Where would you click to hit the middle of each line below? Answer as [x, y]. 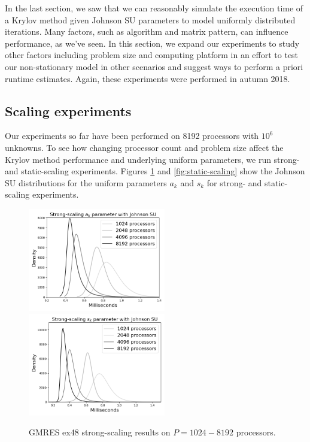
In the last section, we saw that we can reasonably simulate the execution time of [154, 8]
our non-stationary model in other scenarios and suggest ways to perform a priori [154, 66]
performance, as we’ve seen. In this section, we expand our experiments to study [152, 43]
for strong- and [234, 182]
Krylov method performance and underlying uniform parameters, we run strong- [152, 159]
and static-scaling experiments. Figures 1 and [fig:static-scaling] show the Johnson [155, 171]
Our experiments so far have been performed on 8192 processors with [132, 136]
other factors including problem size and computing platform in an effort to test [152, 55]
